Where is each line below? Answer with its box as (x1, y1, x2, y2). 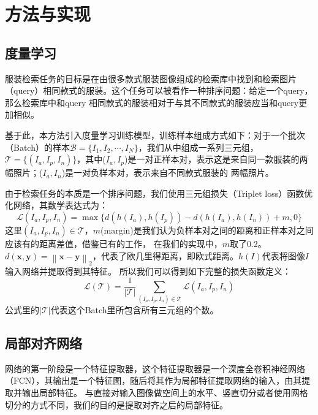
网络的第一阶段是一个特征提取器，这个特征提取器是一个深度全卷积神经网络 (5, 362, 305, 375)
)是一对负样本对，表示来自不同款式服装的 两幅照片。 (61, 166, 274, 179)
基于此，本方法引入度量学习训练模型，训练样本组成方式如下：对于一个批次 (5, 128, 305, 141)
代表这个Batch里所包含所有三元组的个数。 (50, 303, 219, 316)
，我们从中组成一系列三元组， (138, 140, 259, 153)
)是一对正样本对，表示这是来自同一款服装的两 (124, 153, 308, 166)
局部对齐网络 (5, 333, 82, 352)
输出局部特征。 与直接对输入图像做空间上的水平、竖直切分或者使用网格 (21, 386, 308, 399)
